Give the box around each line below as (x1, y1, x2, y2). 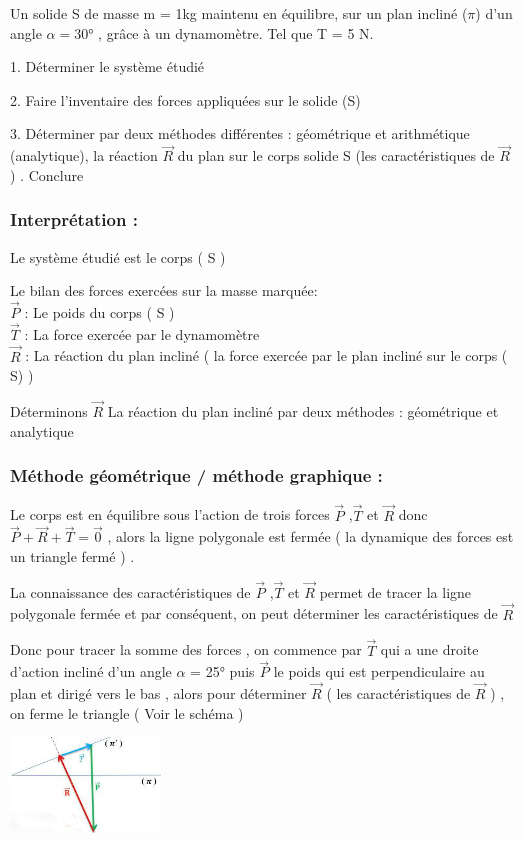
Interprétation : (10, 207, 138, 232)
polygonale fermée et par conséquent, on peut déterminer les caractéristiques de (10, 603, 498, 624)
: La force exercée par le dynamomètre (24, 323, 260, 344)
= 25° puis (190, 661, 255, 682)
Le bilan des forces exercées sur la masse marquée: (10, 280, 318, 301)
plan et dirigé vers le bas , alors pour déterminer (10, 683, 307, 704)
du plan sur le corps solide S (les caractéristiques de (177, 145, 495, 166)
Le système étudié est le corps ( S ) (10, 246, 226, 267)
